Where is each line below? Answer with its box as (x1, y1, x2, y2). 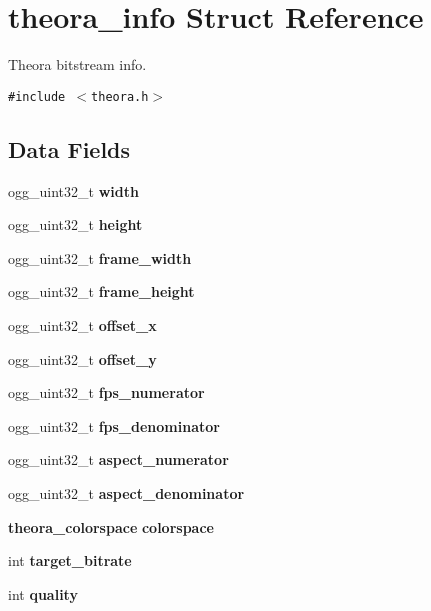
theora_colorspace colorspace (8, 516, 214, 537)
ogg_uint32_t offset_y (8, 348, 157, 369)
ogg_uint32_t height (8, 214, 143, 235)
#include (8, 89, 66, 104)
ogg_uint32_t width (8, 180, 139, 201)
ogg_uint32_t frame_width (8, 247, 192, 268)
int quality (8, 583, 78, 604)
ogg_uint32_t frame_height (8, 281, 195, 302)
